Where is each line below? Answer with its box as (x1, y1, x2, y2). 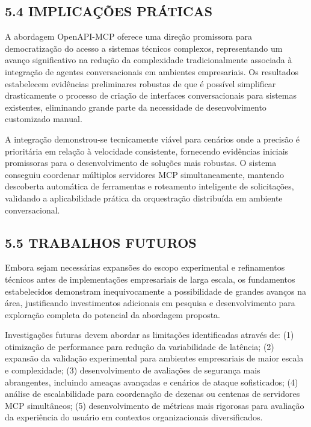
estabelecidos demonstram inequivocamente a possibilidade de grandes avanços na (5, 284, 307, 297)
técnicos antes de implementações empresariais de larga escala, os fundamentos (5, 272, 295, 285)
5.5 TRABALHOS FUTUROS (5, 233, 197, 251)
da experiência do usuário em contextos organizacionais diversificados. (5, 411, 263, 423)
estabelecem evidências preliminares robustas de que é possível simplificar (5, 77, 276, 90)
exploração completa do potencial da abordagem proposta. (5, 308, 220, 321)
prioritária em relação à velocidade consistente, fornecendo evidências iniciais (5, 144, 289, 157)
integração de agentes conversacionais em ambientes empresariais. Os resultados (5, 65, 299, 78)
